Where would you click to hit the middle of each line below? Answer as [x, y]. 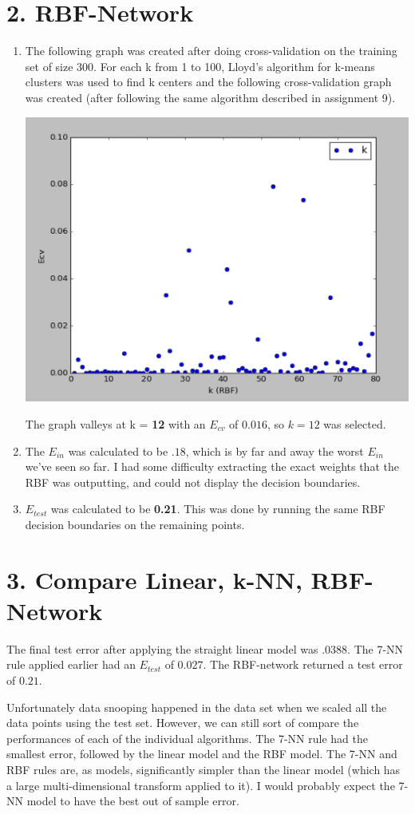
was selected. [355, 423]
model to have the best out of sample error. [133, 801]
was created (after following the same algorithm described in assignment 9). [210, 97]
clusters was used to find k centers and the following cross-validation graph [208, 82]
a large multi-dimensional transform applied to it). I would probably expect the [201, 785]
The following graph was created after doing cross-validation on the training [211, 51]
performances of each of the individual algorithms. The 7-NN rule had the [187, 738]
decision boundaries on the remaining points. [135, 524]
